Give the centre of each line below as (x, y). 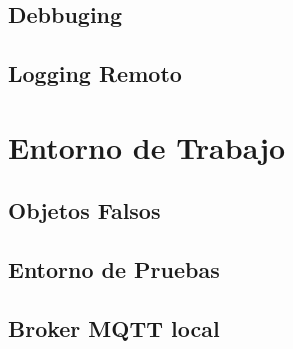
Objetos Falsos (84, 210)
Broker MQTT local (114, 327)
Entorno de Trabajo (147, 146)
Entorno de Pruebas (114, 269)
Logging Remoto (95, 73)
